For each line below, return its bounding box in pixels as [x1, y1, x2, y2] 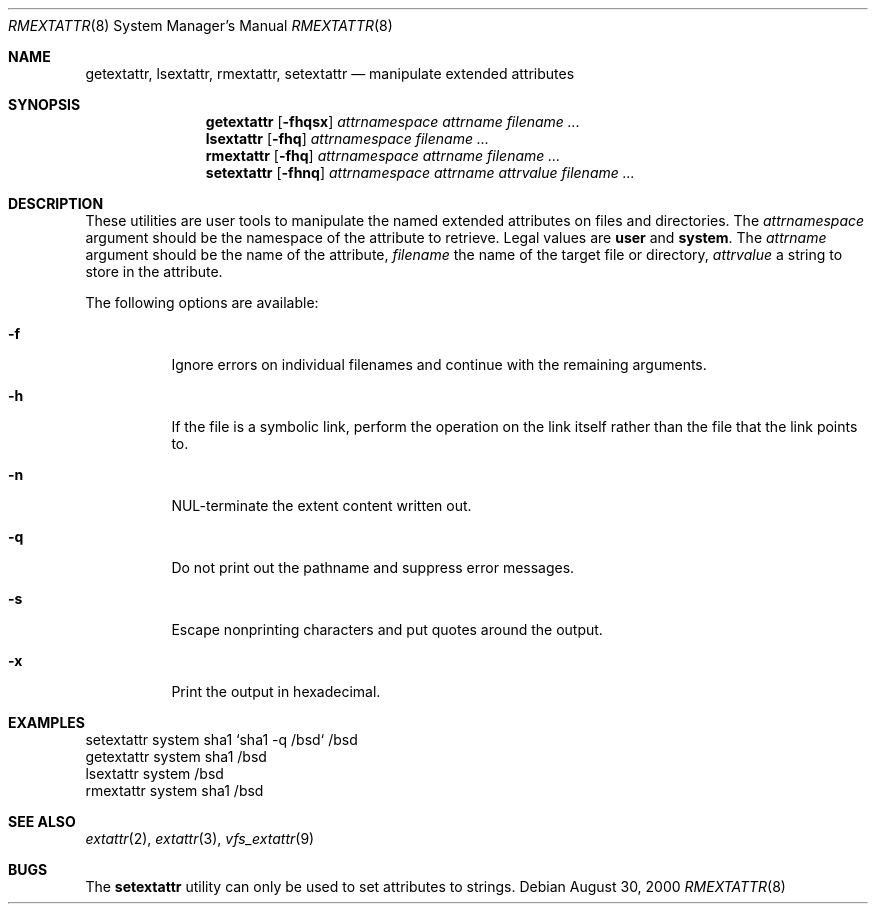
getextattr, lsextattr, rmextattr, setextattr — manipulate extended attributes [85, 65, 575, 82]
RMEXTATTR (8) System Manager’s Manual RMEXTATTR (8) [8, 17, 393, 34]
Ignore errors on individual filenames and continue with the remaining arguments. [171, 356, 707, 373]
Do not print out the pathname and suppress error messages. [171, 559, 575, 576]
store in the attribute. [85, 263, 223, 280]
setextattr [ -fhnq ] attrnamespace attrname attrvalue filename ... [205, 164, 635, 181]
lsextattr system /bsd [85, 765, 224, 782]
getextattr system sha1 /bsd [85, 748, 267, 765]
